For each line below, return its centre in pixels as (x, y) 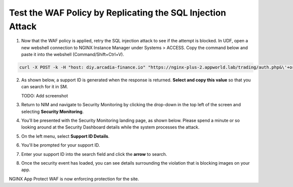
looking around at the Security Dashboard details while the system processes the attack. (110, 127)
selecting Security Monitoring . (52, 112)
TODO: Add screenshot (45, 95)
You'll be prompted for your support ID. (61, 145)
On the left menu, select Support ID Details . (65, 136)
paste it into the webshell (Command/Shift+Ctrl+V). (73, 55)
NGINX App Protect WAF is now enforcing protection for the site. (74, 179)
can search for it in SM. (45, 87)
